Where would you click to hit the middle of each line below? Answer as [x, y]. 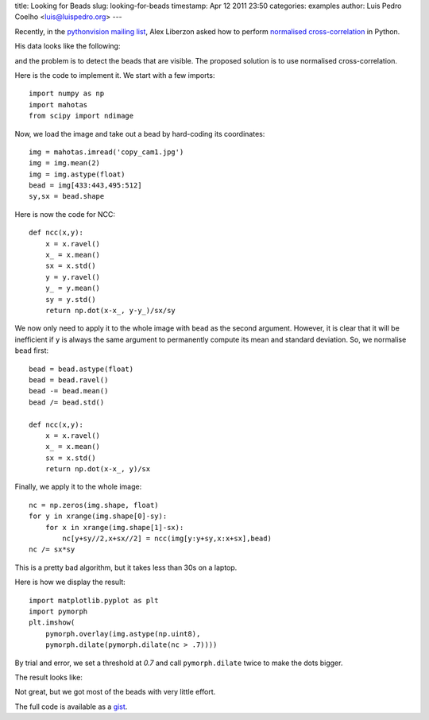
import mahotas [58, 105]
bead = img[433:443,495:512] [85, 186]
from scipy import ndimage [81, 116]
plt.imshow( [52, 623]
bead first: [32, 350]
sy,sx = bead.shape [67, 196]
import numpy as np [67, 94]
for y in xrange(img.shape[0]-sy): [98, 516]
